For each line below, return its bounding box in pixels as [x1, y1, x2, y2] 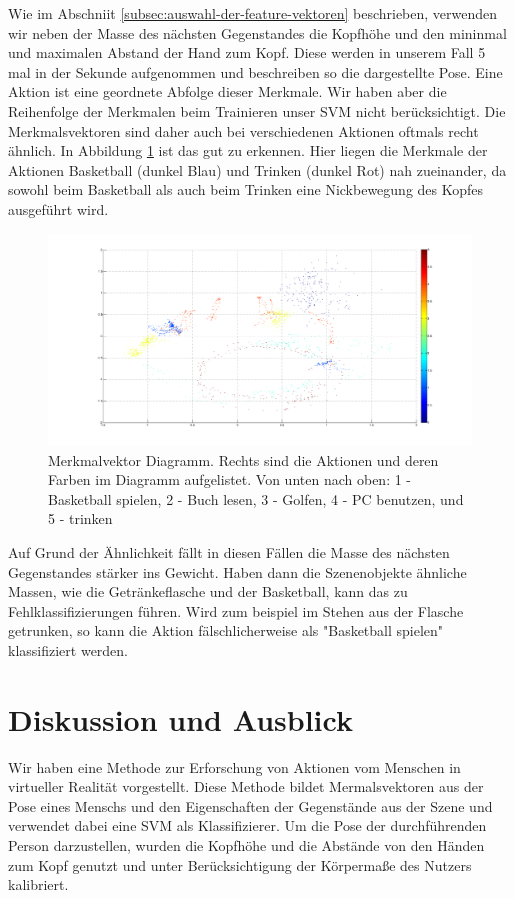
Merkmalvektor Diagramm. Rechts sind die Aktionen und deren [48, 449, 439, 470]
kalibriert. [8, 874, 69, 895]
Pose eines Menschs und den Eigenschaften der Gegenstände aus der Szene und [8, 795, 493, 816]
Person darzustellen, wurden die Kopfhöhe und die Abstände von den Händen [8, 834, 485, 855]
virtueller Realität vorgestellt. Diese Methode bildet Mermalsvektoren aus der [8, 776, 484, 797]
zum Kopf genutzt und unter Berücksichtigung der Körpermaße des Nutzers [8, 854, 472, 875]
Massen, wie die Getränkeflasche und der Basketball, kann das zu [8, 581, 408, 602]
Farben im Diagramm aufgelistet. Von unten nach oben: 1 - [48, 469, 412, 490]
